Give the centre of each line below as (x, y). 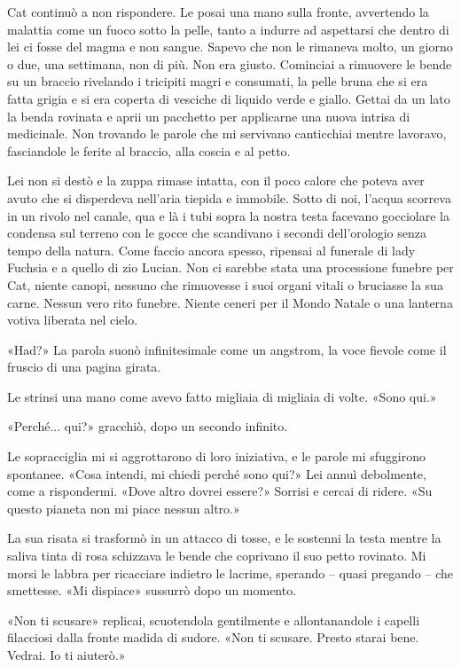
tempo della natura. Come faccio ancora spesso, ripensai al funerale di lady (211, 250)
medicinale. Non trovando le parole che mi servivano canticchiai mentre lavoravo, (227, 133)
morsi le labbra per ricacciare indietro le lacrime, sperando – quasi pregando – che (230, 573)
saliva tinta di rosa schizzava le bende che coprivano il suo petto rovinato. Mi (217, 556)
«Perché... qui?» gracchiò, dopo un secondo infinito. (148, 426)
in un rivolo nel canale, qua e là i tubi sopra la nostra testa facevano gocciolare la (228, 215)
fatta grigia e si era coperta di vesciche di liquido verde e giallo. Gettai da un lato (229, 98)
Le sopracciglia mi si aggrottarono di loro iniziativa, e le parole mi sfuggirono (216, 456)
